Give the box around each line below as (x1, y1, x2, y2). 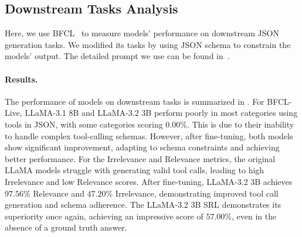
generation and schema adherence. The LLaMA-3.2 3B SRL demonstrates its (5, 198, 281, 211)
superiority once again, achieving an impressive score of (5, 209, 203, 222)
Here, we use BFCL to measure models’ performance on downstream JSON (5, 27, 279, 39)
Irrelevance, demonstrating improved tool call (115, 187, 279, 199)
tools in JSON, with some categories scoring (5, 118, 163, 130)
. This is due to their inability (186, 118, 294, 130)
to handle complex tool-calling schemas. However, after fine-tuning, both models (5, 129, 293, 142)
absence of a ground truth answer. (5, 221, 127, 233)
